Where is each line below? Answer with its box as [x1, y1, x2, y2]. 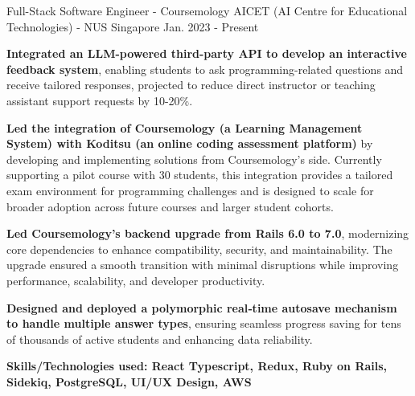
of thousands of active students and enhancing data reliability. [6, 330, 313, 347]
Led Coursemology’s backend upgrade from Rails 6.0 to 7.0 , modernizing [6, 225, 409, 242]
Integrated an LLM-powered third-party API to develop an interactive [6, 45, 407, 62]
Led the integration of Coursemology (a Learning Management [6, 119, 363, 136]
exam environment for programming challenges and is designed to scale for [6, 182, 374, 198]
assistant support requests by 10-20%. [6, 92, 193, 108]
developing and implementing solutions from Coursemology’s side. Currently [6, 150, 382, 167]
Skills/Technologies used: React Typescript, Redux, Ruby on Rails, [6, 357, 388, 374]
